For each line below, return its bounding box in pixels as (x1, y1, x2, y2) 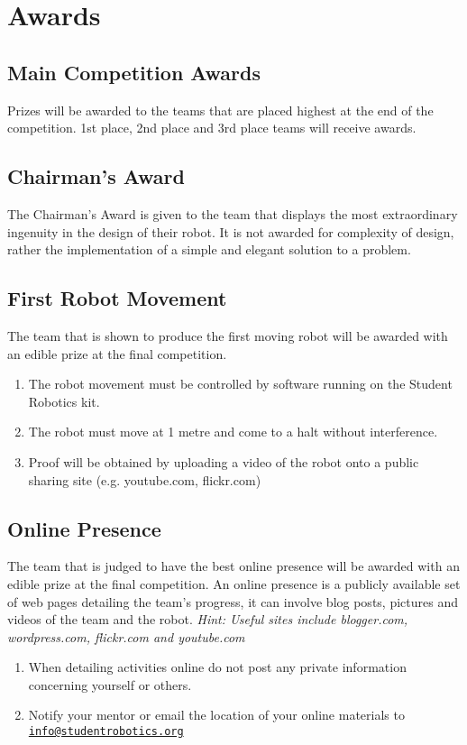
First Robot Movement (7, 284, 227, 312)
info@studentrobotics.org (28, 725, 184, 739)
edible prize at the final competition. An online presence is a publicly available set (7, 574, 461, 593)
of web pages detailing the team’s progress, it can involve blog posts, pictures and (7, 592, 458, 611)
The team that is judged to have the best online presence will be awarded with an (7, 556, 460, 575)
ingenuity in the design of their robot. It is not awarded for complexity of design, (7, 222, 454, 241)
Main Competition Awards (7, 58, 261, 86)
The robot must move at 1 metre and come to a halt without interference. (28, 422, 438, 441)
